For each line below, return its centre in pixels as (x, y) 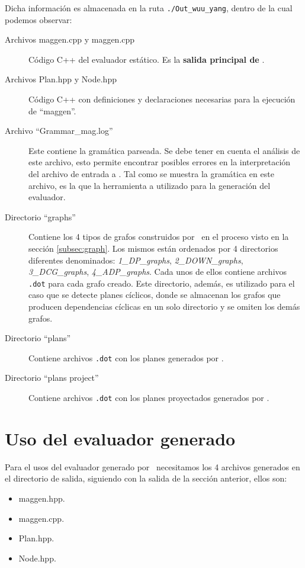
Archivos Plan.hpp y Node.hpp (61, 79)
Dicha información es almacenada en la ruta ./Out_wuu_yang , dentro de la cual (149, 8)
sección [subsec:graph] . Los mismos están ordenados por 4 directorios (153, 248)
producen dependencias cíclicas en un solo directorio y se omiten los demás (164, 306)
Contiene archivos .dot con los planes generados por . (126, 357)
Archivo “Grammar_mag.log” (59, 131)
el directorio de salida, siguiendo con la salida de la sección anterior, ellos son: (146, 478)
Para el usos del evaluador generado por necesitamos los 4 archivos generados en (152, 466)
